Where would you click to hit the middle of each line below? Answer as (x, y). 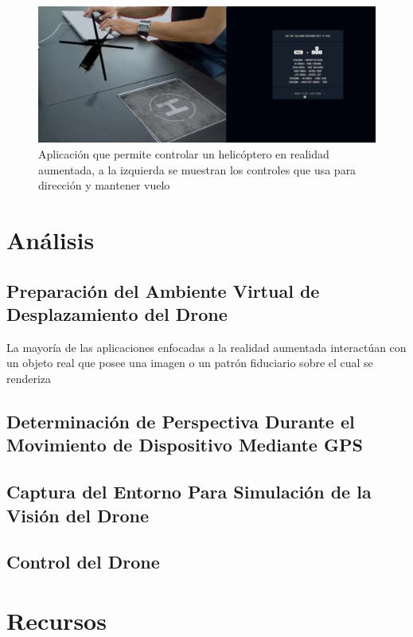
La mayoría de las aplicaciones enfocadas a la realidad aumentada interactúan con (206, 347)
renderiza (29, 378)
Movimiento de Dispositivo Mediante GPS (185, 445)
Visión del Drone (78, 515)
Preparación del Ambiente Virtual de (163, 290)
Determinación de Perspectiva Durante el (181, 421)
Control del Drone (83, 562)
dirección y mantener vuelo (104, 185)
